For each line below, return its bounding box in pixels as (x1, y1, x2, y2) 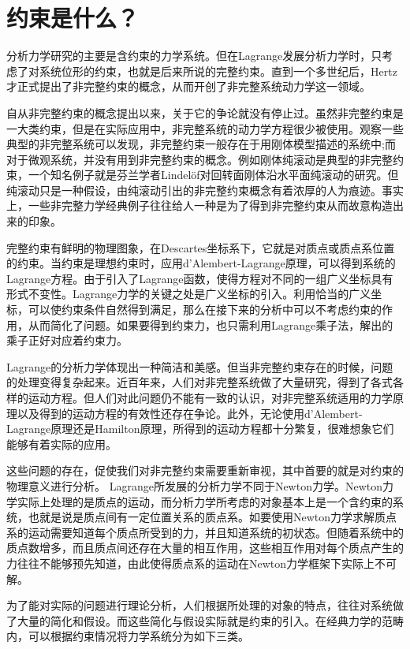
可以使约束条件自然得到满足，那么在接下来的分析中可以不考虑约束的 (28, 301, 382, 318)
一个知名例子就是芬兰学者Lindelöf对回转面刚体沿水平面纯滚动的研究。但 (28, 166, 399, 183)
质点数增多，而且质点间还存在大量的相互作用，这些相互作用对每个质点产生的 (6, 539, 404, 556)
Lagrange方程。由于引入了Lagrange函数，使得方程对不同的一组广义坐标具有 (6, 270, 393, 286)
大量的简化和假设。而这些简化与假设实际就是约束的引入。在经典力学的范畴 (17, 612, 404, 628)
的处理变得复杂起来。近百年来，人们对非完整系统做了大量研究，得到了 (6, 374, 371, 390)
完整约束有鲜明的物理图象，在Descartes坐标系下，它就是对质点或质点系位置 (6, 239, 395, 255)
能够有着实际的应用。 (6, 435, 117, 452)
